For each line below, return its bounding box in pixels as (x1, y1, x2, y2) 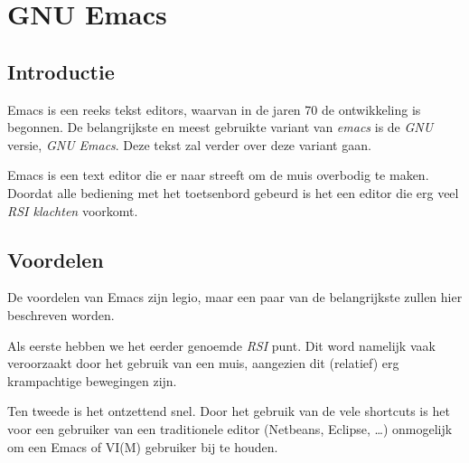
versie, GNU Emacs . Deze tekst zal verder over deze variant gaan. (7, 135, 371, 154)
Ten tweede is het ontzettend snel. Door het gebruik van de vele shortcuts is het (7, 402, 450, 420)
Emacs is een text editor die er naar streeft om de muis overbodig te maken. (7, 165, 429, 184)
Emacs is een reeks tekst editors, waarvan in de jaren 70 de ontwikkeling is (7, 99, 421, 118)
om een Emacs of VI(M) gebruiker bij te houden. (7, 437, 278, 456)
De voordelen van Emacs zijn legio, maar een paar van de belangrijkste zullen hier (7, 288, 463, 307)
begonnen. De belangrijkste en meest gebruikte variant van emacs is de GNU (7, 118, 434, 137)
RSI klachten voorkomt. (7, 201, 138, 220)
